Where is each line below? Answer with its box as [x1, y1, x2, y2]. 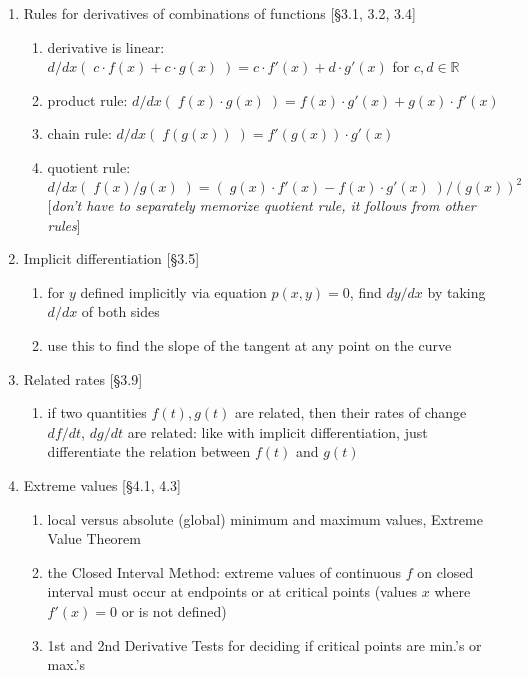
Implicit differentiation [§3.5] [23, 248, 200, 269]
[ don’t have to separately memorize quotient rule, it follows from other [47, 195, 476, 216]
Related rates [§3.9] [23, 368, 143, 389]
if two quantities [47, 402, 147, 423]
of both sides [81, 301, 160, 322]
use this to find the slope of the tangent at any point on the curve [47, 335, 452, 356]
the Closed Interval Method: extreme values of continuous [47, 561, 401, 582]
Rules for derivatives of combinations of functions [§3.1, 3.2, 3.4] [23, 3, 416, 23]
